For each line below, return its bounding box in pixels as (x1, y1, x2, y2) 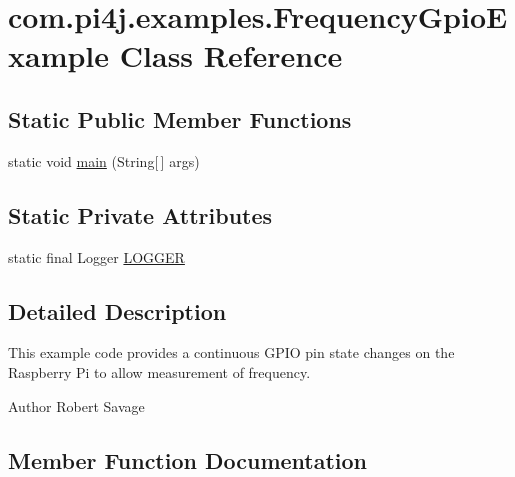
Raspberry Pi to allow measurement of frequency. (8, 361, 311, 382)
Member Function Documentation (8, 444, 368, 475)
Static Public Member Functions (8, 103, 352, 134)
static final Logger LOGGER (8, 246, 185, 267)
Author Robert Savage (8, 395, 145, 416)
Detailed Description (8, 295, 227, 326)
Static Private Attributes (8, 199, 273, 230)
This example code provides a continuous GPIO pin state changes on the (8, 342, 455, 363)
